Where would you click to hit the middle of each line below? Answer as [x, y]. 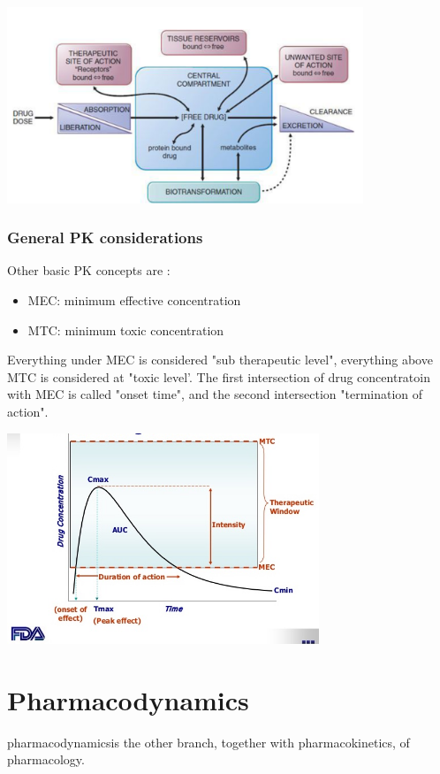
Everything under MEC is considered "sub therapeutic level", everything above [220, 360]
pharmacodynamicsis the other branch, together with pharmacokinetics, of [209, 742]
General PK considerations [105, 238]
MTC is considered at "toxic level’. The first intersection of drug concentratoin [219, 376]
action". [28, 412]
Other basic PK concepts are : [89, 270]
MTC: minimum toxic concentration [126, 330]
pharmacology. [46, 759]
